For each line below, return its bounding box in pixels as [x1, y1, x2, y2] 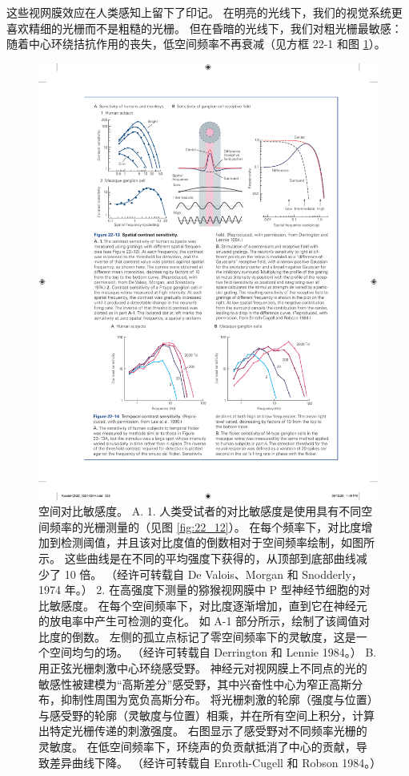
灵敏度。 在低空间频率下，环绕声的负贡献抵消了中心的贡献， [38, 738, 356, 755]
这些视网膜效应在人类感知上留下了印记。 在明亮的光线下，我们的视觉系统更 [6, 4, 403, 20]
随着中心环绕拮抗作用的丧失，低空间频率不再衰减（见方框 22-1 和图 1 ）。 [6, 35, 386, 52]
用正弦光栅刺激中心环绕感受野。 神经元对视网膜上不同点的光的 [38, 660, 367, 677]
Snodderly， [302, 565, 363, 582]
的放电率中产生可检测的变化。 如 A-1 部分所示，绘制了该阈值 [38, 612, 359, 629]
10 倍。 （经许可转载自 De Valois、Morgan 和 [64, 565, 299, 582]
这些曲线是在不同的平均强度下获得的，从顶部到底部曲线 [64, 549, 356, 566]
